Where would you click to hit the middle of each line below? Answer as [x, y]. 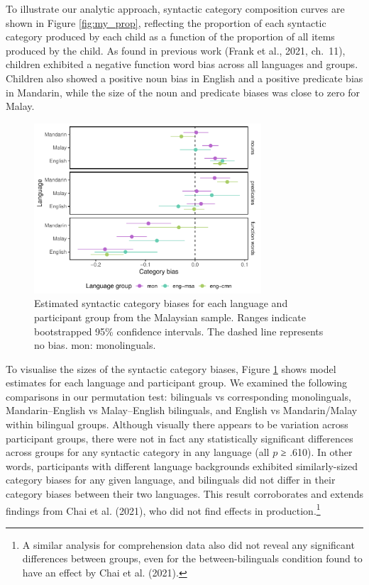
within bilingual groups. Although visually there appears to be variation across [177, 424]
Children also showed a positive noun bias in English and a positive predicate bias [184, 78]
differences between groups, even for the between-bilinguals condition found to [192, 558]
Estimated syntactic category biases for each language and [161, 303]
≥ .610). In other [316, 452]
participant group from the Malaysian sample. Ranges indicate [170, 317]
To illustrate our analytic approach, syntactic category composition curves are [175, 9]
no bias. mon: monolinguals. [95, 345]
